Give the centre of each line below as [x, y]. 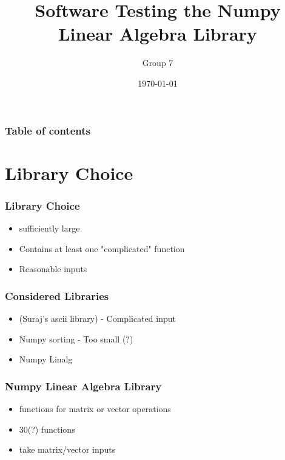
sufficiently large [49, 228]
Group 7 [158, 63]
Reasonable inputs [53, 269]
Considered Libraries [57, 295]
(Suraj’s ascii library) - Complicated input [97, 318]
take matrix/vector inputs [67, 449]
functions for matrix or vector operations [95, 409]
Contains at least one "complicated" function [102, 248]
